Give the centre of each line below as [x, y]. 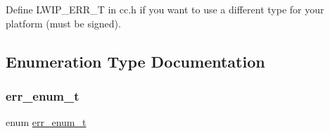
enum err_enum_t [46, 122]
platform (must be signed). [63, 23]
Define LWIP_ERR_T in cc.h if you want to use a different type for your [165, 9]
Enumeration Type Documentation [135, 61]
